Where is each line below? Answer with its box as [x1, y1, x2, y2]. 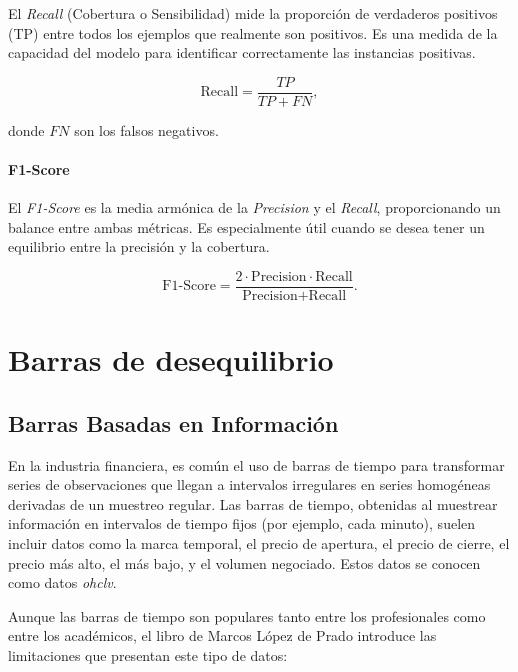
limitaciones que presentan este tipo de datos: [8, 645, 288, 665]
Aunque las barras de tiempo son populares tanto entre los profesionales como [8, 605, 486, 626]
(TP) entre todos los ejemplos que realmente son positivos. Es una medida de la [8, 22, 498, 43]
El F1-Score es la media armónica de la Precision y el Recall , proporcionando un [8, 197, 501, 218]
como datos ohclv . [8, 572, 117, 593]
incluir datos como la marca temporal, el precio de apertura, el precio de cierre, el [8, 533, 510, 554]
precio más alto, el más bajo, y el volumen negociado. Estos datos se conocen [8, 552, 481, 573]
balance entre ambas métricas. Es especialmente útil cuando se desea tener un [8, 216, 485, 237]
